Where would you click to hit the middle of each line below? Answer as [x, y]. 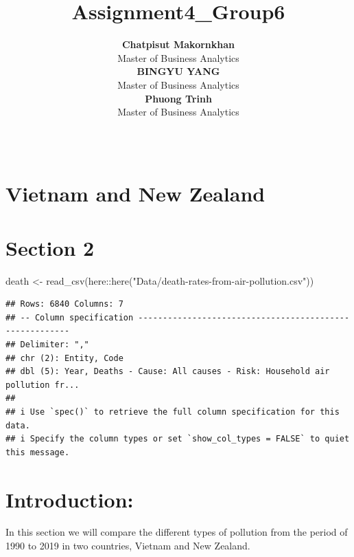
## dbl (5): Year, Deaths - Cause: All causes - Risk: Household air [168, 372]
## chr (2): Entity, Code [64, 358]
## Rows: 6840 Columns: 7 [64, 304]
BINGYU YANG [178, 71]
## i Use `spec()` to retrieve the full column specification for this [173, 412]
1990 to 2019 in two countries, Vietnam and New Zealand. [128, 546]
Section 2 [50, 247]
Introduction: [70, 499]
